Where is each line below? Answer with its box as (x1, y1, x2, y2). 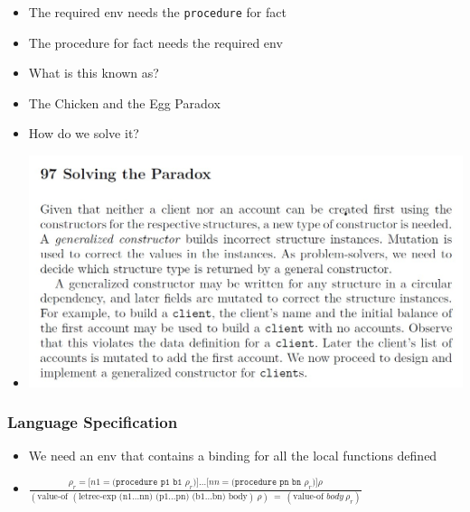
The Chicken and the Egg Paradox (28, 93, 221, 112)
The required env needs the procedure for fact (28, 3, 287, 21)
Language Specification (7, 411, 178, 433)
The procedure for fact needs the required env (28, 33, 283, 51)
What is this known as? (28, 63, 159, 82)
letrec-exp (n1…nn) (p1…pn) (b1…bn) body (78, 492, 248, 502)
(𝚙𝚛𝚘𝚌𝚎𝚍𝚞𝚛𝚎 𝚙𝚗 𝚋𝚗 (230, 477, 302, 487)
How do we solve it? (28, 124, 139, 143)
